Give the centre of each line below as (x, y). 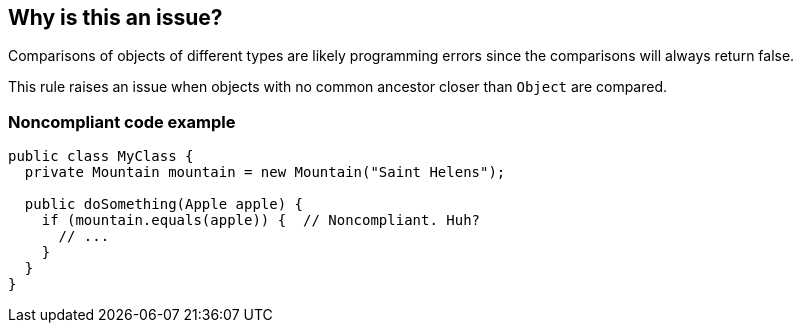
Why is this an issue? (115, 17)
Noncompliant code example (122, 121)
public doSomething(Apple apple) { (164, 204)
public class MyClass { (101, 156)
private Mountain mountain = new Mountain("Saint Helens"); (265, 172)
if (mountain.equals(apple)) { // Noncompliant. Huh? (261, 220)
